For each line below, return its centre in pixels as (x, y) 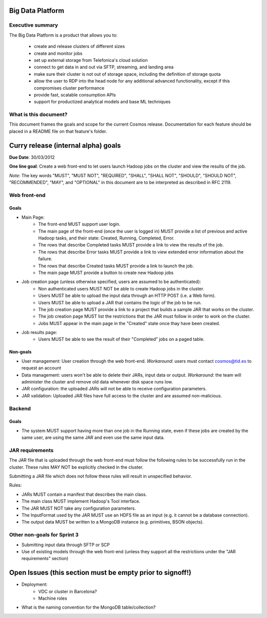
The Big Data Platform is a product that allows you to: (63, 35)
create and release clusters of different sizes (79, 47)
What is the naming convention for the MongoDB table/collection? (89, 607)
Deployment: (35, 584)
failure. (45, 259)
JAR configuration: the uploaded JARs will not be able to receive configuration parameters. (114, 389)
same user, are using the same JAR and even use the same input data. (93, 437)
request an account (41, 368)
